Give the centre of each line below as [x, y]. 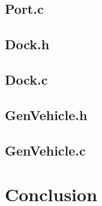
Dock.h [27, 44]
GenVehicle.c [45, 150]
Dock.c [26, 79]
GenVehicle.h [46, 114]
